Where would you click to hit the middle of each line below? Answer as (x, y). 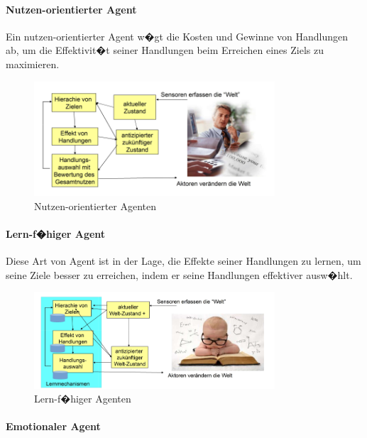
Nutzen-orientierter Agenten (95, 206)
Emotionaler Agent (53, 426)
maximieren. (33, 64)
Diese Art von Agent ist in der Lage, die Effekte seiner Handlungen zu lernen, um (183, 260)
